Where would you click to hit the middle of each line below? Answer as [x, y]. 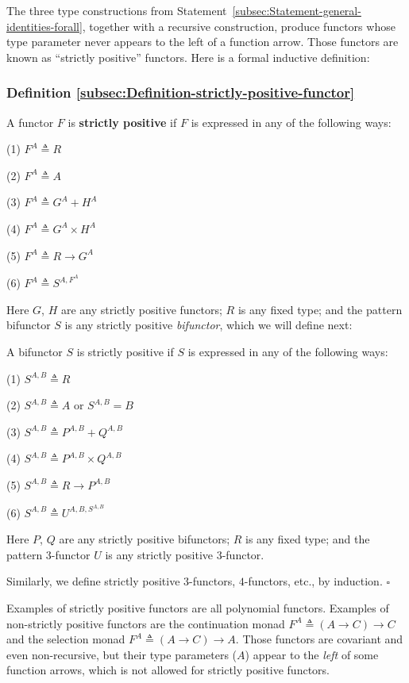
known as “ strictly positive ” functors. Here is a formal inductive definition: [188, 57]
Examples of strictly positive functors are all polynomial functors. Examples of [198, 608]
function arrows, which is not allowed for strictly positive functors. [168, 670]
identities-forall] [44, 26]
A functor [30, 122]
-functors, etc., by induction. [313, 581]
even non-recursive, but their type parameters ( [122, 654]
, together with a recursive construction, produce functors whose [239, 26]
